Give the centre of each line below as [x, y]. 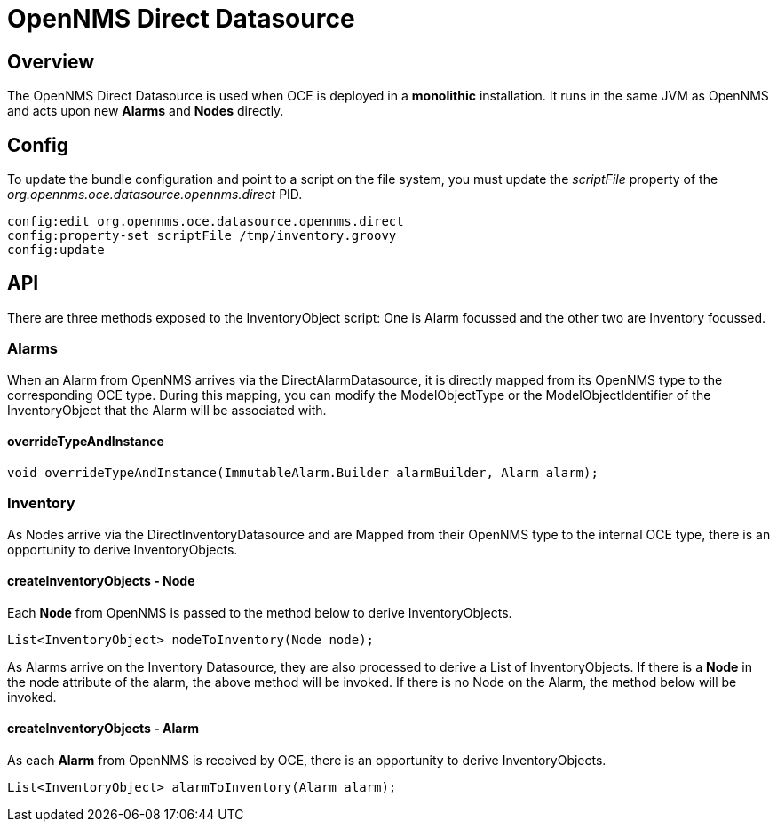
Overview [51, 61]
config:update [56, 250]
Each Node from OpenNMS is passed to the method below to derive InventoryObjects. [260, 612]
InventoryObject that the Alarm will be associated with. [167, 410]
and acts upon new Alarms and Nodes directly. [146, 111]
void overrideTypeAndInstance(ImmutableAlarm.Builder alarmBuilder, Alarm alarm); [303, 472]
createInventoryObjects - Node [101, 581]
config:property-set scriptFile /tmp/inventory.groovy [202, 236]
